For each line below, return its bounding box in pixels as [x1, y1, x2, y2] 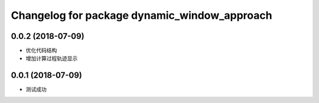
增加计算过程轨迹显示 [25, 55, 78, 62]
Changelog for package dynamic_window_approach [11, 9, 272, 22]
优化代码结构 [25, 47, 57, 54]
